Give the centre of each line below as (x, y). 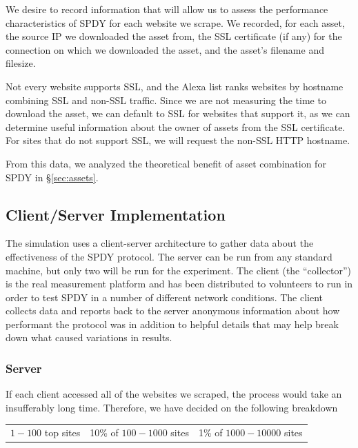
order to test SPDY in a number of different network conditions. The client (165, 297)
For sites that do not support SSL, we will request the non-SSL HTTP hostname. (178, 140)
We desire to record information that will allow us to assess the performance (167, 9)
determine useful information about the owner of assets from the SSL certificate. (176, 126)
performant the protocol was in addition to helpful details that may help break (172, 324)
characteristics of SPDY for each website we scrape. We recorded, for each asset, (175, 22)
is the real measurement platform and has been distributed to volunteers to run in (179, 284)
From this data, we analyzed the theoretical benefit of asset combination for (166, 163)
